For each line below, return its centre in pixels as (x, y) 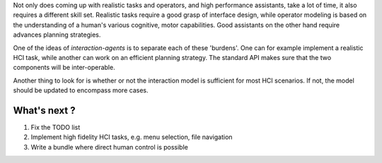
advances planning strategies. (57, 35)
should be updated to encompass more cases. (81, 90)
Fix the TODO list (56, 128)
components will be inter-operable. (64, 68)
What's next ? (44, 110)
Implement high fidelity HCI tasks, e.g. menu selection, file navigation (132, 137)
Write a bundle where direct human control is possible (110, 147)
